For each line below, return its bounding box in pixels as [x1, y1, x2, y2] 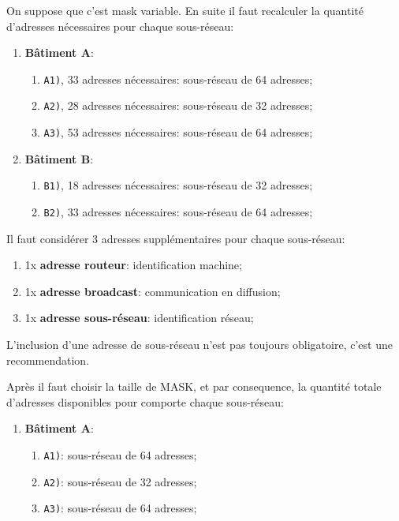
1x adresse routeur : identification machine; [24, 257, 242, 273]
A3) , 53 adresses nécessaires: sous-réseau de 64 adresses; [43, 124, 313, 141]
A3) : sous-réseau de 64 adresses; [43, 500, 197, 516]
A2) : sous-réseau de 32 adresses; [43, 473, 197, 489]
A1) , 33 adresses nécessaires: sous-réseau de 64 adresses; [43, 70, 313, 87]
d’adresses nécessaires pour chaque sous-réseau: [6, 17, 234, 34]
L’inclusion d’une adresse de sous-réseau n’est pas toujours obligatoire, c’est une [6, 336, 393, 353]
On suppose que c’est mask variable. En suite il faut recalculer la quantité [6, 2, 364, 18]
